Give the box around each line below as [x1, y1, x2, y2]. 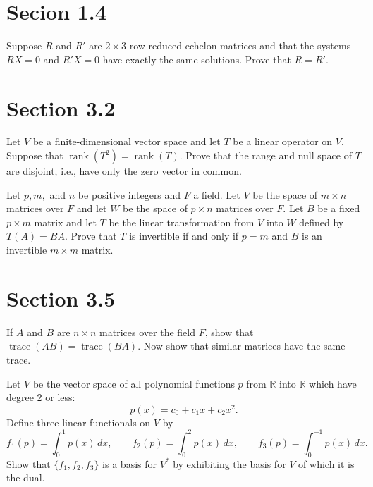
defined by [299, 214, 344, 229]
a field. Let [193, 187, 240, 202]
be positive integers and [78, 187, 181, 202]
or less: [45, 390, 75, 405]
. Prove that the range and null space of [179, 148, 352, 163]
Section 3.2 [6, 93, 116, 122]
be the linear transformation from [109, 214, 255, 229]
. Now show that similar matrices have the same [137, 338, 346, 353]
